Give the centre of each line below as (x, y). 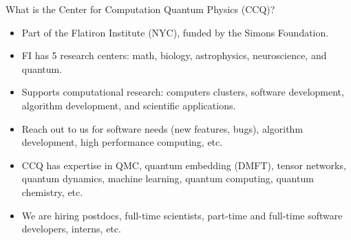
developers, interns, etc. (71, 229)
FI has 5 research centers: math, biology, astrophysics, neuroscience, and (174, 55)
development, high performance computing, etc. (122, 142)
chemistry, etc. (52, 192)
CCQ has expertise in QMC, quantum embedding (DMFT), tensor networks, (184, 165)
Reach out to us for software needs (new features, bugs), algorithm (162, 128)
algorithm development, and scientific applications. (129, 105)
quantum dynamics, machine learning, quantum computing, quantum (168, 178)
